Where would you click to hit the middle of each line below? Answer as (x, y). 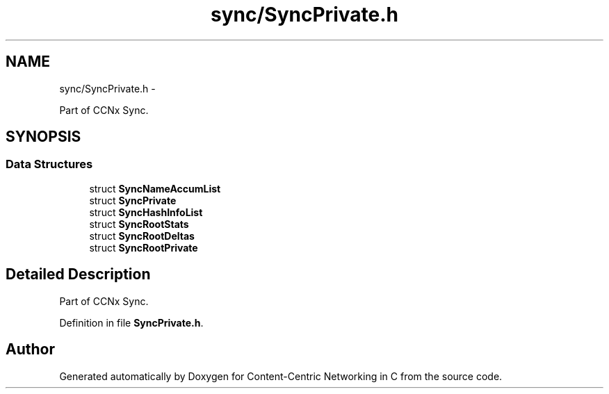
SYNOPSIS (43, 137)
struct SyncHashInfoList (146, 212)
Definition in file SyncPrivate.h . (131, 322)
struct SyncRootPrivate (144, 247)
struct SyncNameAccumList (155, 188)
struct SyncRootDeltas (142, 236)
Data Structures (49, 164)
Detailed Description (78, 274)
